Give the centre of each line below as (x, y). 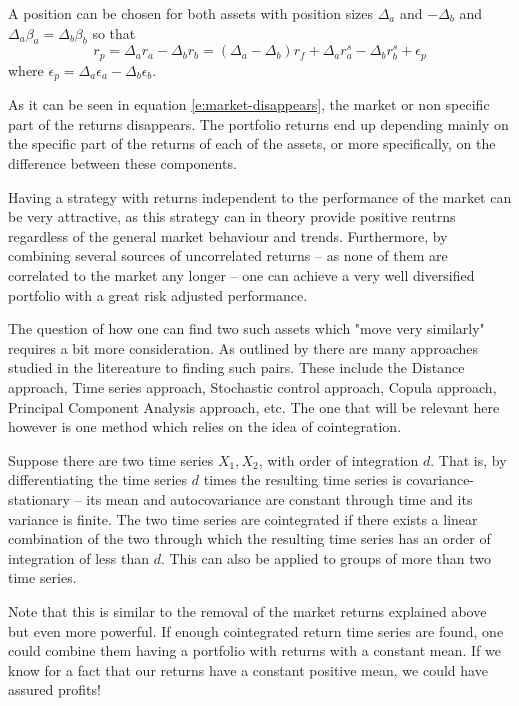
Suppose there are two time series (111, 459)
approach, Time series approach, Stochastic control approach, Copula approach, (252, 387)
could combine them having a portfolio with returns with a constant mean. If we (254, 650)
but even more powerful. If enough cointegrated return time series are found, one (256, 630)
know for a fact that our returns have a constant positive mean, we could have (248, 669)
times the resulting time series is (302, 479)
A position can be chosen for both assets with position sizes (191, 13)
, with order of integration (338, 459)
